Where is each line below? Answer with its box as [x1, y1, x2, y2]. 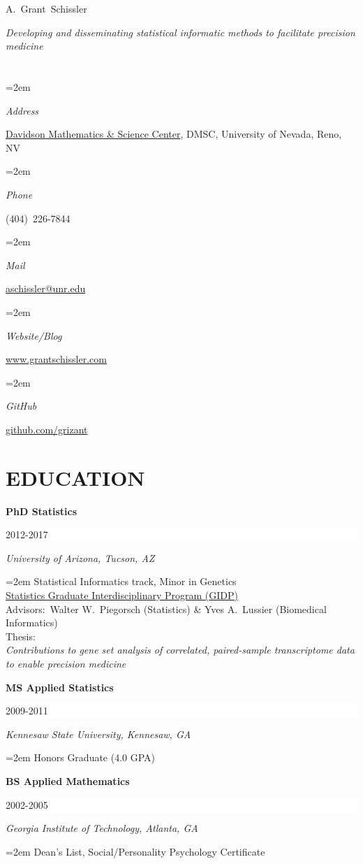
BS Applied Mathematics [6, 773, 130, 788]
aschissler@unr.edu [6, 281, 86, 296]
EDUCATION [6, 463, 145, 491]
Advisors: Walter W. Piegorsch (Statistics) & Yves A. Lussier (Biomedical [6, 601, 327, 616]
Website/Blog [6, 328, 62, 343]
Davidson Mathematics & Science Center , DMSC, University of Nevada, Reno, [6, 127, 342, 141]
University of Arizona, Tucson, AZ [6, 550, 155, 565]
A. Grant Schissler [6, 1, 87, 15]
